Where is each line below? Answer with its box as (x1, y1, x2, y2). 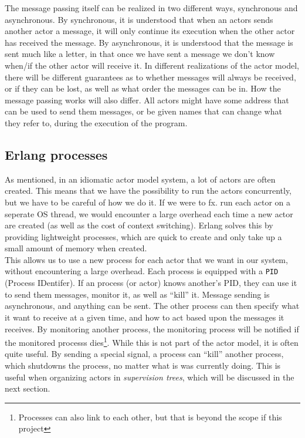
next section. (5, 382, 50, 395)
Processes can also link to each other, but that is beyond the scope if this (18, 410, 282, 423)
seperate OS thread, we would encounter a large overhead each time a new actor (5, 207, 293, 220)
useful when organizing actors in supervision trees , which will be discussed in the (5, 370, 294, 383)
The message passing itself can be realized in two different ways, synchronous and (5, 2, 298, 14)
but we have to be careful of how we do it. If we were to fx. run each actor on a (5, 196, 290, 208)
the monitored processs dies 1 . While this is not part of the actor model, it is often (5, 335, 299, 348)
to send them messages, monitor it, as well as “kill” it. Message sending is (5, 288, 270, 300)
